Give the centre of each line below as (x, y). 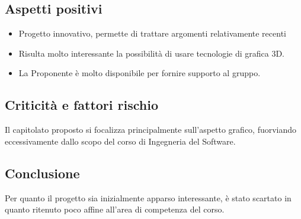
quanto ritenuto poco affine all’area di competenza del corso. (115, 209)
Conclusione (42, 173)
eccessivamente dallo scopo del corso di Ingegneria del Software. (120, 141)
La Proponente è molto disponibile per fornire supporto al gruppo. (140, 73)
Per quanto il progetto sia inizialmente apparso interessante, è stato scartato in (148, 197)
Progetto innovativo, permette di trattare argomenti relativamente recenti (152, 33)
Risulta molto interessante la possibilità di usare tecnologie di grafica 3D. (151, 53)
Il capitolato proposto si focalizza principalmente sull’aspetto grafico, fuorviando (151, 130)
